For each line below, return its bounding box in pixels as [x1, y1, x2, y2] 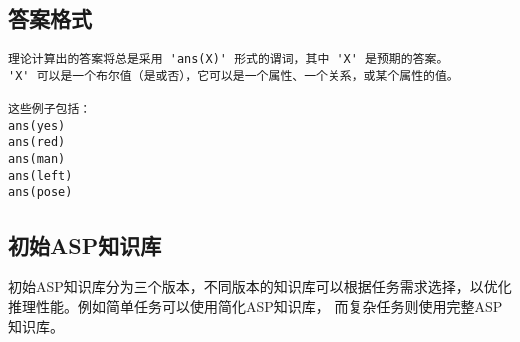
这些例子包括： [8, 102, 92, 117]
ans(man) [8, 152, 66, 167]
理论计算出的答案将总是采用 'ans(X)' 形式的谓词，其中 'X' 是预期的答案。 [8, 52, 449, 67]
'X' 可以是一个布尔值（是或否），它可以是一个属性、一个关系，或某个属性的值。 [8, 68, 459, 83]
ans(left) [8, 168, 73, 183]
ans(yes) [8, 118, 66, 133]
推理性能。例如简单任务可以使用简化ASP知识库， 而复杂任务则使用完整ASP [8, 295, 503, 316]
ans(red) [8, 135, 66, 150]
